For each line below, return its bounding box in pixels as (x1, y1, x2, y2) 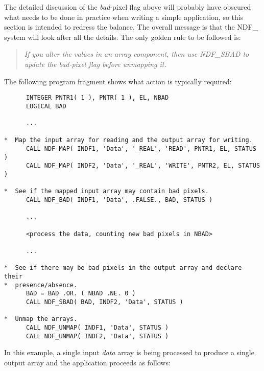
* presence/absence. (4, 281, 78, 289)
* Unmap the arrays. (4, 315, 78, 323)
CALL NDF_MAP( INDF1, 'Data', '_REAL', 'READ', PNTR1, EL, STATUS (26, 145, 256, 153)
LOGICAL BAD (26, 102, 66, 110)
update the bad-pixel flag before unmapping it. (24, 58, 166, 69)
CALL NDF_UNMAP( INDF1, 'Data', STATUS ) (26, 323, 169, 331)
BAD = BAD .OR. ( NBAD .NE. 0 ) (26, 290, 136, 297)
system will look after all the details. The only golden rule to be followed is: (4, 31, 241, 42)
